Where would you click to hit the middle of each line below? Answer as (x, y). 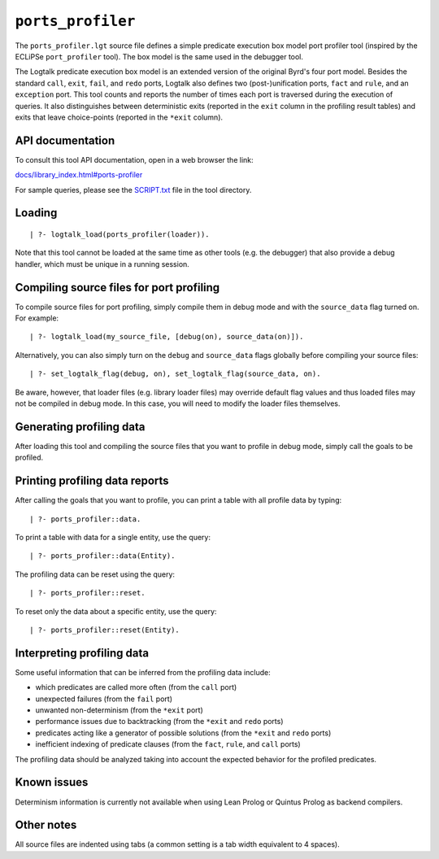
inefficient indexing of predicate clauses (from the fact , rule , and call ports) (168, 744)
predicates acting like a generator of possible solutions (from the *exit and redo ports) (183, 733)
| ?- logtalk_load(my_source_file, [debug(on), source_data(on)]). (167, 337)
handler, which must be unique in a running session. (102, 264)
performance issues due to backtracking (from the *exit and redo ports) (159, 722)
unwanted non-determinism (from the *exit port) (119, 710)
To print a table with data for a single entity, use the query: (113, 537)
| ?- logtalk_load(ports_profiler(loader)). (120, 234)
